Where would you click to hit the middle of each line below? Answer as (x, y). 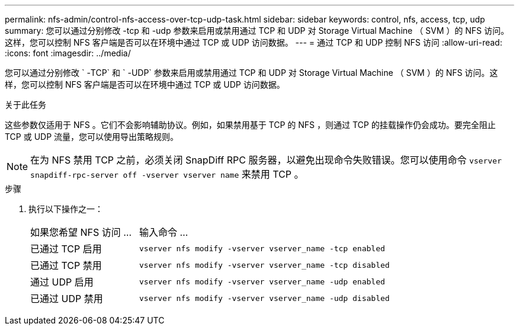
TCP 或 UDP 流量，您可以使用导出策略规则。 (92, 137)
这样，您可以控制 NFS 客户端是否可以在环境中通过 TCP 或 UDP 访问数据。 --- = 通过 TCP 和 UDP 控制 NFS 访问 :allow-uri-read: (254, 42)
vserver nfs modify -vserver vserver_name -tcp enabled (262, 248)
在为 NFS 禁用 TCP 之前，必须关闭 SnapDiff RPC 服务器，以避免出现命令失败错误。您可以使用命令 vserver (266, 160)
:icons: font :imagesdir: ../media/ (68, 53)
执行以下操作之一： (66, 209)
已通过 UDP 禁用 (67, 299)
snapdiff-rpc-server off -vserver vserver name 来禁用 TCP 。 (167, 174)
